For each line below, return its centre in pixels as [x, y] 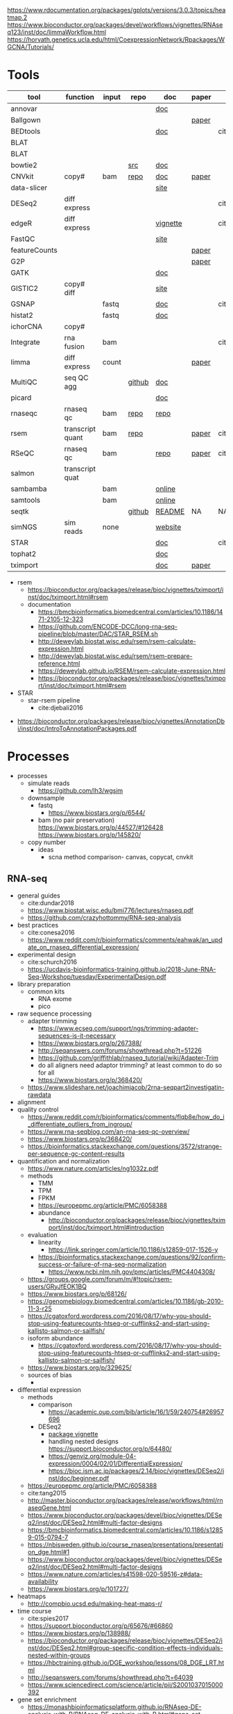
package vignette [73, 1434]
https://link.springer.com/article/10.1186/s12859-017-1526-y [133, 1250]
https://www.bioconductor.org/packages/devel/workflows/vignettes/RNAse [115, 25]
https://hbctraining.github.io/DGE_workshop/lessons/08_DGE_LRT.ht [126, 1663]
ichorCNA [27, 326]
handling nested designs [84, 1441]
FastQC [23, 239]
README [170, 511]
